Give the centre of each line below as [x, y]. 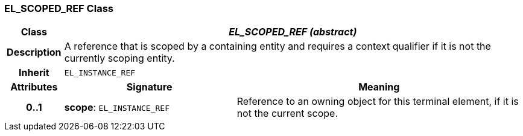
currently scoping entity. [119, 58]
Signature [149, 87]
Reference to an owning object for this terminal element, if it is [378, 102]
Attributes [34, 87]
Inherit [34, 73]
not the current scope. [287, 114]
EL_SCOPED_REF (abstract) [293, 32]
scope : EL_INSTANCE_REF [117, 108]
